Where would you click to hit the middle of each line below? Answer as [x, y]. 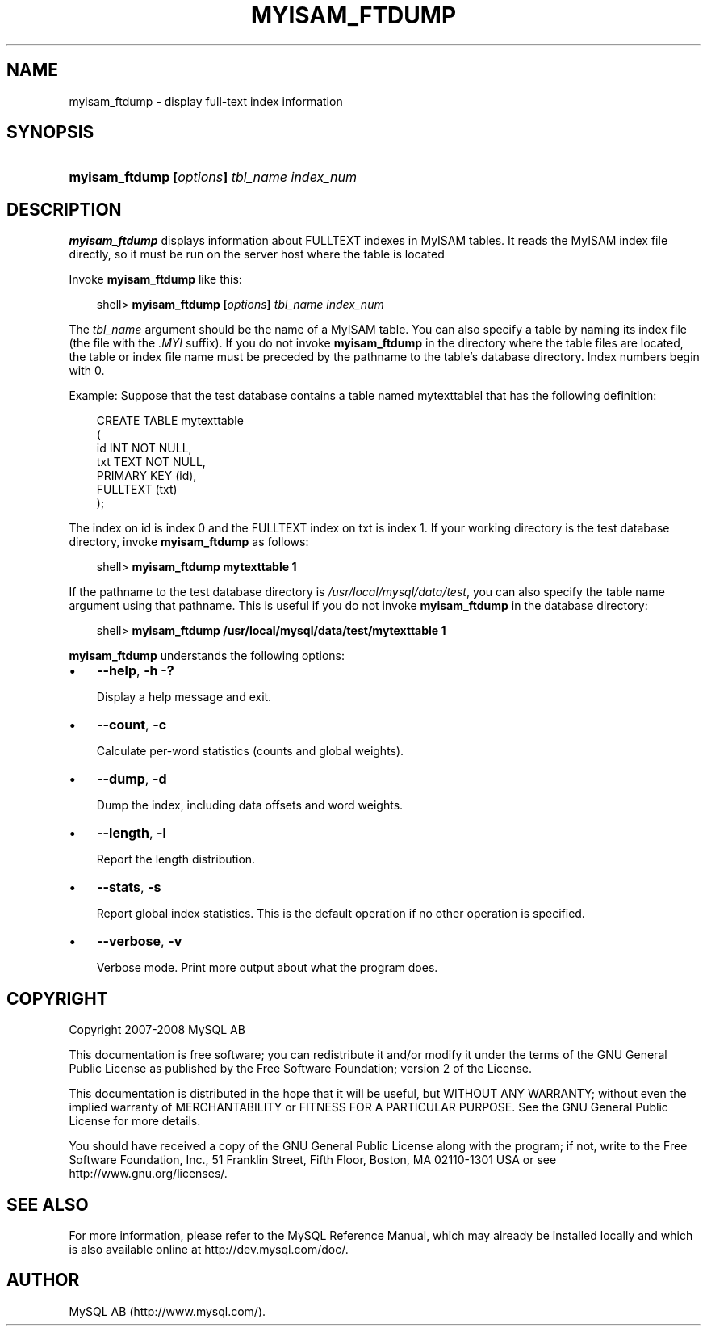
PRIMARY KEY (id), [146, 476]
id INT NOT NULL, [144, 448]
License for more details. [135, 1121]
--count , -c [132, 725]
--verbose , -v [140, 941]
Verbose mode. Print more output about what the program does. [267, 968]
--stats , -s [129, 887]
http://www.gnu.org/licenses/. [148, 1174]
